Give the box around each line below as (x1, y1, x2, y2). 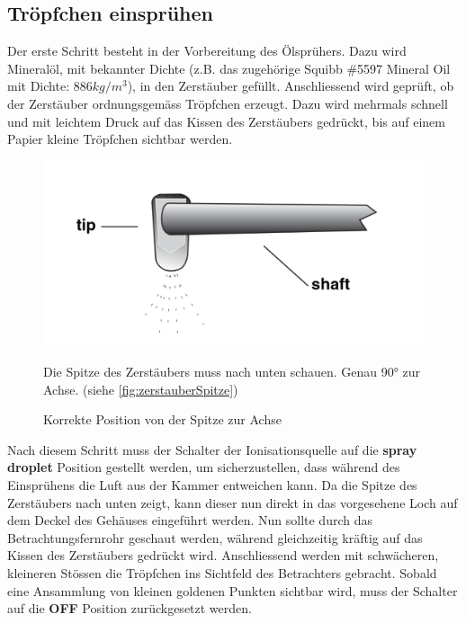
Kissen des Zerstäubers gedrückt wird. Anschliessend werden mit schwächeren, (7, 546, 439, 565)
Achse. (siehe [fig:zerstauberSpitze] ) (43, 379, 238, 398)
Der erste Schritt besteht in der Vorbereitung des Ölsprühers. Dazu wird (7, 41, 407, 60)
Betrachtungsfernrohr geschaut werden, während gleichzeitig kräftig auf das (7, 528, 423, 547)
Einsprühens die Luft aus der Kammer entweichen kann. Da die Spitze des (7, 475, 417, 494)
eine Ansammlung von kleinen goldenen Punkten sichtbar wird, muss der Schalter (7, 581, 458, 600)
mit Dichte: (7, 76, 70, 95)
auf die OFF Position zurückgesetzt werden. (7, 599, 252, 618)
